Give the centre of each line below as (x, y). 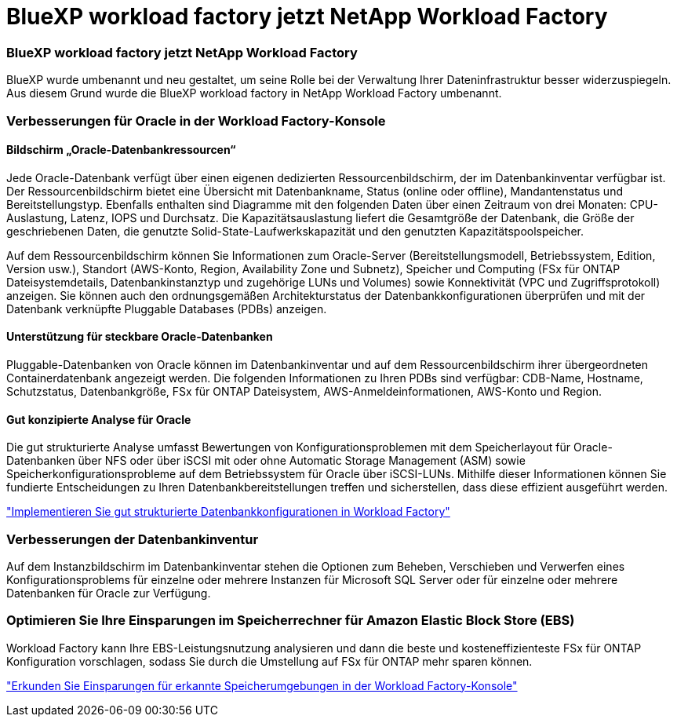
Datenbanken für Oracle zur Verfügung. (109, 593)
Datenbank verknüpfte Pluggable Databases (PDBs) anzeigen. (167, 309)
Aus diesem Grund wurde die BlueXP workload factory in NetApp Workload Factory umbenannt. (254, 93)
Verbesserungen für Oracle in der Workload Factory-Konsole (196, 120)
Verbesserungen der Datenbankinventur (133, 539)
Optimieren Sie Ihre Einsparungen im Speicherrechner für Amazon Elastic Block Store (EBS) (291, 621)
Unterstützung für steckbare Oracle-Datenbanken (140, 337)
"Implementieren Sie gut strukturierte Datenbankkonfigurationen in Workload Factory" (228, 512)
